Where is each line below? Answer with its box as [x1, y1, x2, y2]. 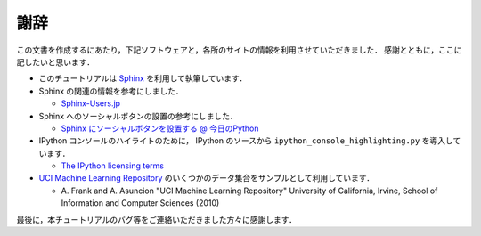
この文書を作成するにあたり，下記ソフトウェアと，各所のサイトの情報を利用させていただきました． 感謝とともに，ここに [16, 45, 462, 55]
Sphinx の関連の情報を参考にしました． [38, 85, 184, 96]
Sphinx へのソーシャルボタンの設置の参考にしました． [38, 110, 238, 121]
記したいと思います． [16, 56, 95, 67]
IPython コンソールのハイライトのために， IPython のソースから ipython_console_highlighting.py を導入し [38, 135, 453, 146]
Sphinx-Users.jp [61, 98, 120, 109]
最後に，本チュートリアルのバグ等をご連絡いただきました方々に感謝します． [16, 214, 298, 224]
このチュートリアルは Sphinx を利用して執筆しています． [38, 73, 248, 84]
